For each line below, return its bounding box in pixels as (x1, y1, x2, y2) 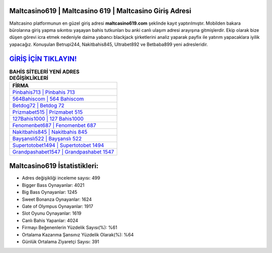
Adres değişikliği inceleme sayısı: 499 (22, 175, 100, 181)
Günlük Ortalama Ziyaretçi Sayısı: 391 (22, 239, 99, 244)
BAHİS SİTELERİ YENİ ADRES (9, 68, 80, 75)
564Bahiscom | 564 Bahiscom (12, 95, 84, 102)
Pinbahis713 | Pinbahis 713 (12, 88, 75, 95)
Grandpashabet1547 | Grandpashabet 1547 (12, 148, 114, 155)
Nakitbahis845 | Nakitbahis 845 (12, 128, 88, 135)
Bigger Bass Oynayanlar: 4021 (22, 182, 85, 188)
